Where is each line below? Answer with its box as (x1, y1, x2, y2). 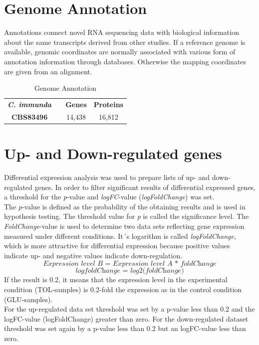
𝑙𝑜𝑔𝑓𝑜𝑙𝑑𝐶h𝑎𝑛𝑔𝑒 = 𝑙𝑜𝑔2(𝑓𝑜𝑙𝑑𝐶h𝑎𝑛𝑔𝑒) (75, 267, 184, 275)
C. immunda (7, 99, 52, 109)
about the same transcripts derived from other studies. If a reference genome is (4, 36, 246, 47)
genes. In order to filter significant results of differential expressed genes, (34, 181, 256, 192)
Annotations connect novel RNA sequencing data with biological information (4, 27, 239, 37)
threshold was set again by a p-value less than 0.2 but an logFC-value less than (4, 323, 246, 334)
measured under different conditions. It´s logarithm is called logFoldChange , (4, 230, 236, 241)
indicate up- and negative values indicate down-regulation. (4, 250, 183, 260)
